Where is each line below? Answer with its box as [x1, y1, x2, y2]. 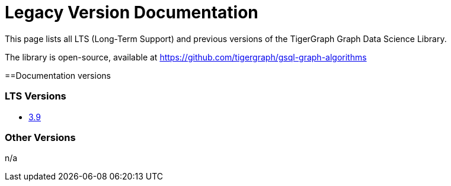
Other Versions [5, 131, 76, 143]
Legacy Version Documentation [5, 2, 258, 23]
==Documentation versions [5, 70, 111, 81]
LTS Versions [5, 90, 66, 102]
